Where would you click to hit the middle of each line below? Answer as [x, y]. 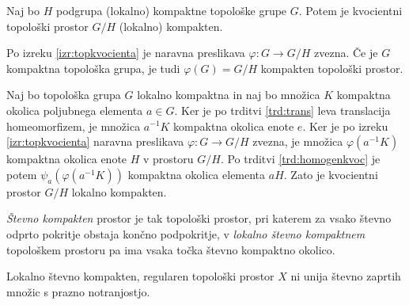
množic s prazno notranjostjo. [78, 291]
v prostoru [169, 159]
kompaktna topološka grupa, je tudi [93, 68]
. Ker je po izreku [345, 126]
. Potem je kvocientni [350, 10]
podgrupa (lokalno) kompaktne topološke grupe [171, 10]
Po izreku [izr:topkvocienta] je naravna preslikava [126, 53]
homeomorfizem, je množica [74, 126]
